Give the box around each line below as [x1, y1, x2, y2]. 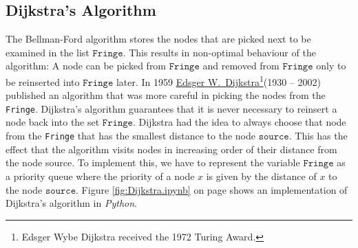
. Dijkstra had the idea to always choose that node [132, 115, 346, 129]
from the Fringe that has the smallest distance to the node [6, 128, 255, 143]
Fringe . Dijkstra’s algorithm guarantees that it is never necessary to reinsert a [6, 101, 337, 115]
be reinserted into [6, 74, 80, 89]
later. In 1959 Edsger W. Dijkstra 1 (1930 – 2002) [116, 72, 321, 89]
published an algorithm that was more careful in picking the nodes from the [6, 88, 326, 102]
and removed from [202, 58, 280, 73]
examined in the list [6, 45, 89, 59]
